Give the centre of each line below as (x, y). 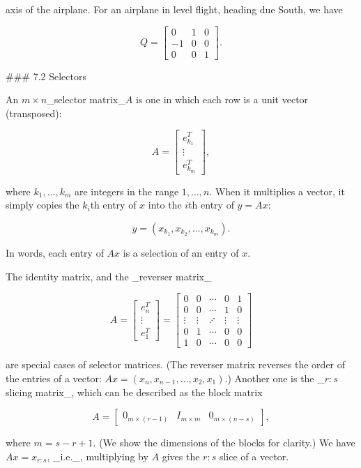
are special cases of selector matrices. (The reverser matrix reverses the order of (176, 364)
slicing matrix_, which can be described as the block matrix (134, 392)
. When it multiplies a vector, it (277, 191)
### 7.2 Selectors (46, 76)
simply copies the (43, 205)
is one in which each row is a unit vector (222, 99)
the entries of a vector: (54, 378)
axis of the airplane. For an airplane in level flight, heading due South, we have (174, 9)
